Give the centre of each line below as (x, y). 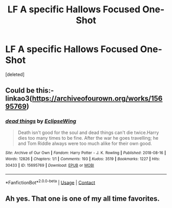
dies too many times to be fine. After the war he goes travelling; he (88, 138)
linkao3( (19, 99)
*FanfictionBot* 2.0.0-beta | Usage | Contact (50, 182)
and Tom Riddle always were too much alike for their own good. (85, 143)
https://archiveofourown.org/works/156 (97, 99)
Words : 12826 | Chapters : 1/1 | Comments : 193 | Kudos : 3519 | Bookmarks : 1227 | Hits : (83, 159)
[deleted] (15, 74)
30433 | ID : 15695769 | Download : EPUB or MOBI (50, 165)
